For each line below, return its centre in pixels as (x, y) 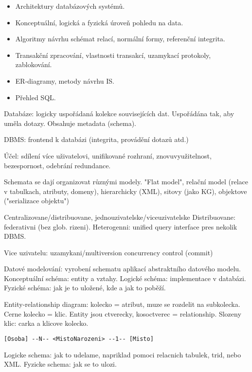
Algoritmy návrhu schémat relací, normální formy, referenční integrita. (120, 39)
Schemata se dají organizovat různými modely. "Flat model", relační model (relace (126, 182)
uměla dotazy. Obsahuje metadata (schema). (70, 123)
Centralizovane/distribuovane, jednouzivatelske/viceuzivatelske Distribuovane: (120, 217)
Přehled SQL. (36, 97)
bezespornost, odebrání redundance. (57, 165)
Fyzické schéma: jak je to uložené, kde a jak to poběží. (85, 288)
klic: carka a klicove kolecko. (46, 323)
